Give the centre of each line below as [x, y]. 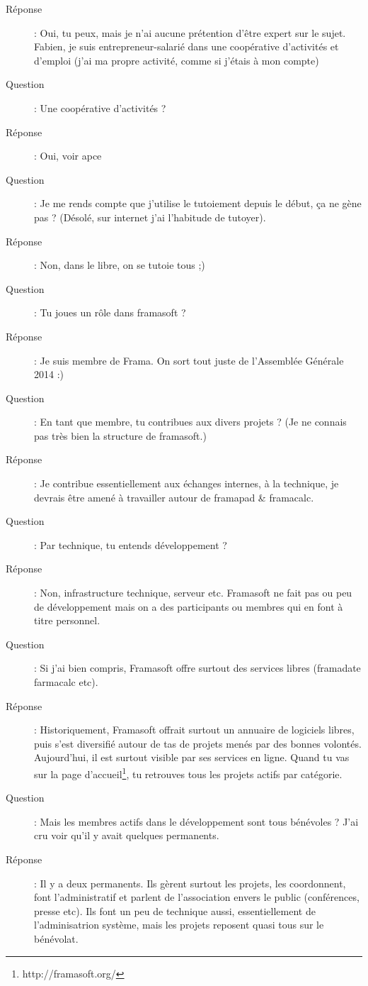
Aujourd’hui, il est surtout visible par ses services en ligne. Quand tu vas [192, 757]
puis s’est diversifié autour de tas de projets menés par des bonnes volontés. [198, 743]
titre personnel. [67, 620]
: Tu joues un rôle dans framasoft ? [110, 312]
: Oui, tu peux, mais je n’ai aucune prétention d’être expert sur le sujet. [190, 32]
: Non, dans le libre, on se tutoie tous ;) [120, 265]
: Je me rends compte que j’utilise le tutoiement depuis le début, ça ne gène [198, 203]
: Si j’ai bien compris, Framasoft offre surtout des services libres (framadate [197, 668]
